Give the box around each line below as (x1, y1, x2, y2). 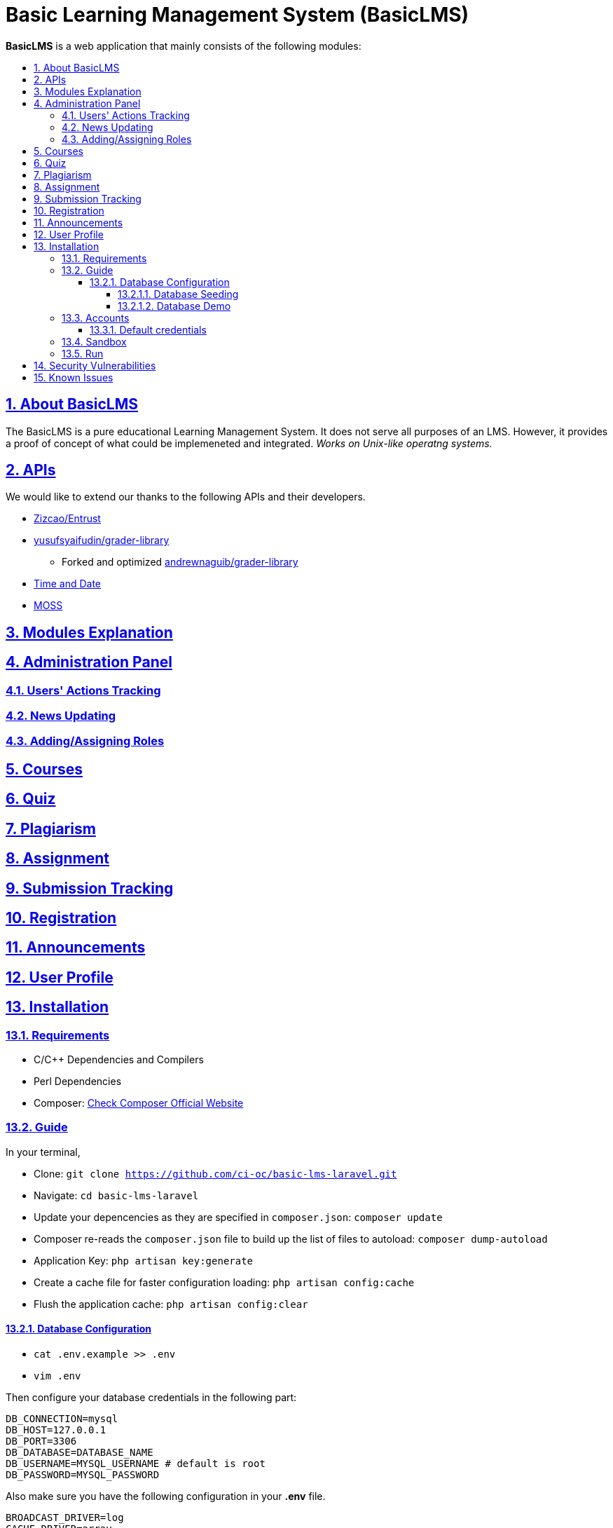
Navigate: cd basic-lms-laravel (34, 1189, 199, 1201)
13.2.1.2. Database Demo (118, 299, 231, 312)
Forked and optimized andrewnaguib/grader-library (62, 556, 298, 568)
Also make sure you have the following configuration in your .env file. (6, 1490, 326, 1503)
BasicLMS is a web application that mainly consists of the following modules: (6, 39, 361, 52)
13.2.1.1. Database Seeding (118, 287, 239, 300)
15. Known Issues (34, 371, 113, 383)
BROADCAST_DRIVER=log (6, 1512, 124, 1524)
